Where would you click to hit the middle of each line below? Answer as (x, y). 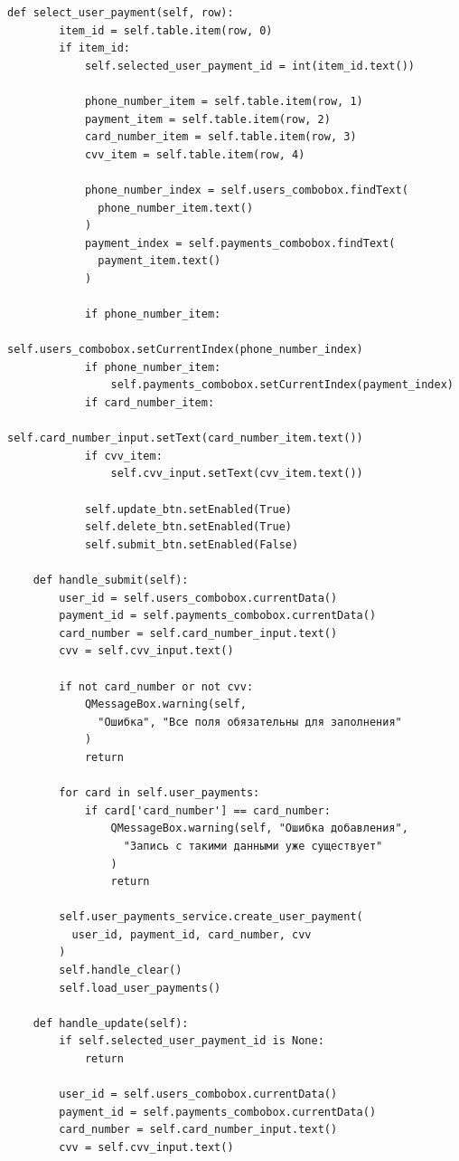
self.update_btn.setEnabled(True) (188, 509)
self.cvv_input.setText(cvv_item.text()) (237, 474)
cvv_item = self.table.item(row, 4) (195, 154)
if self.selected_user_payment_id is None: (192, 1041)
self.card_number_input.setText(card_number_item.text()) (185, 438)
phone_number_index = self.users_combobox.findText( (246, 190)
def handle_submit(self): (111, 580)
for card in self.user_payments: (159, 793)
